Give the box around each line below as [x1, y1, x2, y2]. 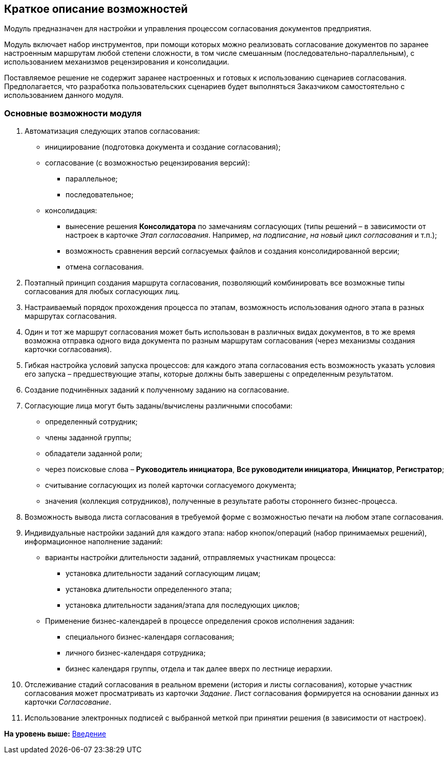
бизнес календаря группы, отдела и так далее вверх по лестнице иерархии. [66, 664, 333, 673]
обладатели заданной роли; [45, 449, 142, 458]
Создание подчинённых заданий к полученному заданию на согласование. [25, 385, 289, 395]
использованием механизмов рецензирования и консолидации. [4, 57, 229, 67]
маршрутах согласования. [25, 312, 117, 321]
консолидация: [45, 206, 97, 215]
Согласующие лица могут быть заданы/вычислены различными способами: [25, 401, 293, 411]
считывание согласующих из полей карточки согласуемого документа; [45, 481, 296, 490]
